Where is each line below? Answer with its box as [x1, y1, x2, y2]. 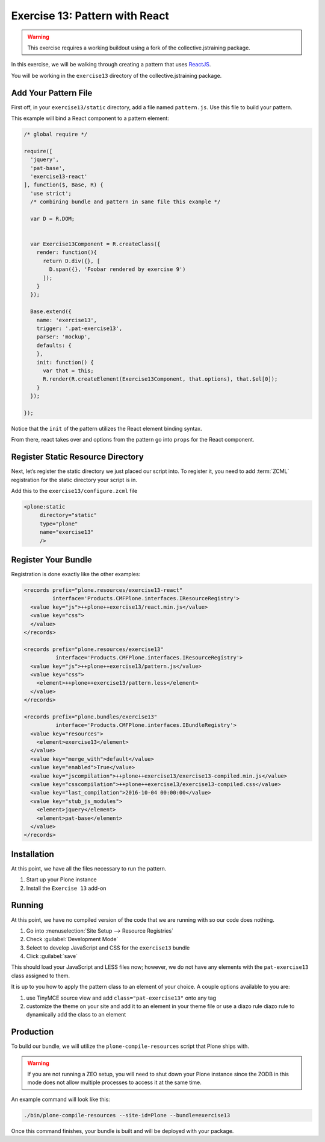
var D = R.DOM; [30, 215, 75, 222]
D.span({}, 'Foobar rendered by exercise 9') [49, 266, 186, 273]
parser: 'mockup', [36, 334, 91, 340]
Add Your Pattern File [11, 87, 93, 98]
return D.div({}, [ [43, 257, 101, 264]
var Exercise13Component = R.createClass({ [30, 241, 161, 247]
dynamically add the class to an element [26, 1011, 126, 1018]
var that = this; [43, 367, 94, 374]
